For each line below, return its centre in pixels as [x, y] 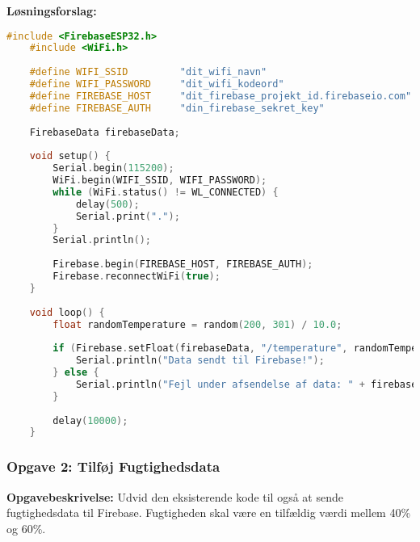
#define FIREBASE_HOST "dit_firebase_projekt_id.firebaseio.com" [220, 96]
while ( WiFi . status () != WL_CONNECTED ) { [166, 192]
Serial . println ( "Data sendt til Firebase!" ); [200, 361]
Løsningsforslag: [52, 11]
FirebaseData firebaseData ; [105, 132]
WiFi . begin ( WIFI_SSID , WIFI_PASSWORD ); [160, 181]
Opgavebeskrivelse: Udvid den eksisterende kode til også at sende [175, 496]
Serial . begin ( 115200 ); [113, 168]
